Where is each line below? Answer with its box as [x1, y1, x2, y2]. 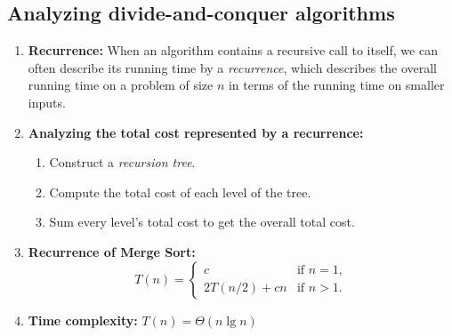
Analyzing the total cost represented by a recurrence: [28, 123, 364, 141]
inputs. [28, 92, 66, 111]
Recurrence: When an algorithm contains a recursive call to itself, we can [28, 41, 438, 60]
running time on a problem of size [28, 76, 214, 94]
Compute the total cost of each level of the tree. [49, 182, 311, 201]
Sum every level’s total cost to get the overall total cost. [49, 212, 355, 231]
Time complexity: [28, 310, 138, 329]
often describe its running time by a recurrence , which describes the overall [28, 58, 438, 76]
